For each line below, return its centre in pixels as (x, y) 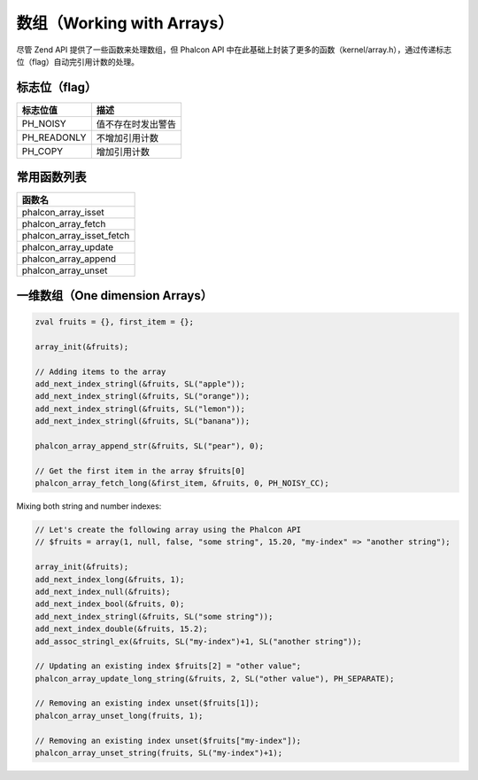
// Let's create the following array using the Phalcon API (168, 530)
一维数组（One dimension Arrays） (114, 296)
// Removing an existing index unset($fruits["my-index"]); (168, 741)
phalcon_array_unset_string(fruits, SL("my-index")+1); (159, 753)
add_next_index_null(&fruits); (103, 591)
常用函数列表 (51, 177)
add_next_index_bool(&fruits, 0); (110, 604)
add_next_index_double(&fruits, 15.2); (121, 629)
